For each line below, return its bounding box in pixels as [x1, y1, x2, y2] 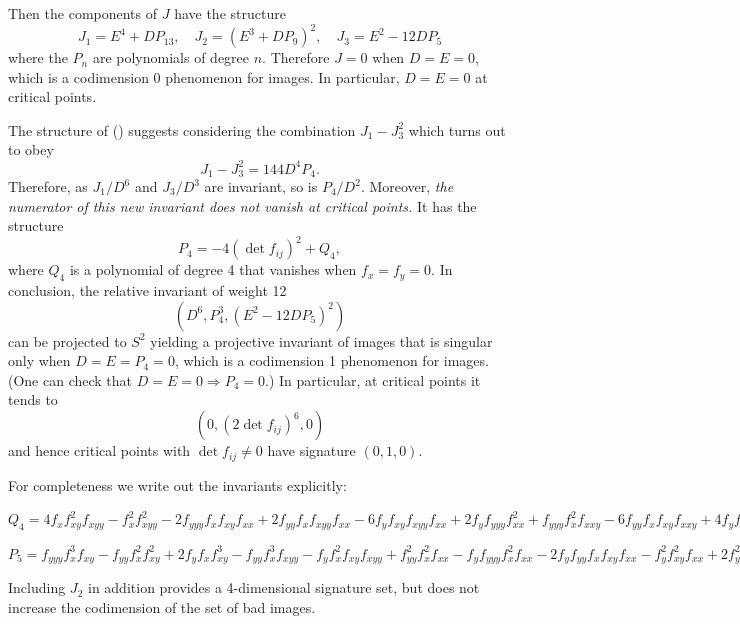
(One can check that [8, 369, 133, 390]
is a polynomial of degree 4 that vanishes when [69, 259, 357, 280]
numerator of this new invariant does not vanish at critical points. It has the [8, 195, 477, 216]
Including [8, 577, 66, 598]
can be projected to [8, 330, 127, 351]
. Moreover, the [360, 176, 454, 197]
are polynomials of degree [92, 47, 250, 68]
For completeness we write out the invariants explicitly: [8, 474, 347, 495]
